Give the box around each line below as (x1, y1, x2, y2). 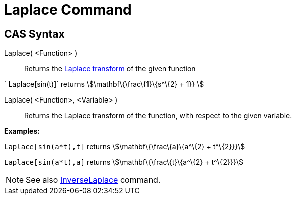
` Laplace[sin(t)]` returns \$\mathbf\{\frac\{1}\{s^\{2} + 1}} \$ (4, 80, 204, 89)
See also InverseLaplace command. (26, 175, 161, 185)
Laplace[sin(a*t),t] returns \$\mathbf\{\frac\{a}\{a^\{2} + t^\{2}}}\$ (4, 142, 245, 151)
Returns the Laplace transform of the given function (24, 64, 196, 73)
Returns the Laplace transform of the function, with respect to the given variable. (24, 111, 292, 120)
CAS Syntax (4, 27, 65, 40)
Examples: (4, 127, 40, 136)
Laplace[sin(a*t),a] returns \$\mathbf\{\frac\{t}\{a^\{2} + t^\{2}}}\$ (4, 158, 244, 167)
